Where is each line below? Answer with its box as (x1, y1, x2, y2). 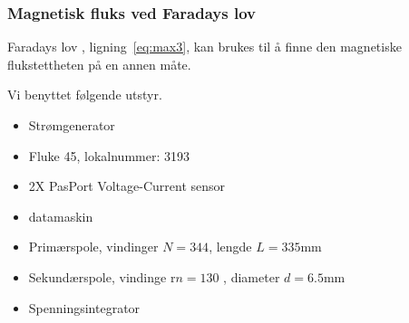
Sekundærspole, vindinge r (28, 267, 176, 286)
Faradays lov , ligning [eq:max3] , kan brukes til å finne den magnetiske (7, 37, 402, 56)
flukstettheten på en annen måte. (7, 54, 191, 73)
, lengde (209, 237, 252, 256)
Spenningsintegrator (28, 298, 141, 317)
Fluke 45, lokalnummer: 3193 (28, 146, 190, 165)
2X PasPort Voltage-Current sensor (28, 176, 226, 195)
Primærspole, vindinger (28, 237, 159, 256)
